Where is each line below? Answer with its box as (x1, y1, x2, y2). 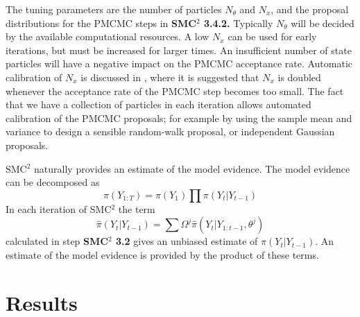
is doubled (277, 69, 321, 84)
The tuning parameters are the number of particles (6, 2, 222, 16)
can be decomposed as (6, 175, 100, 189)
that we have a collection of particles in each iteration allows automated (6, 97, 311, 112)
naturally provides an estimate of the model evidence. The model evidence (34, 161, 350, 175)
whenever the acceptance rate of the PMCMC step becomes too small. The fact (6, 83, 344, 98)
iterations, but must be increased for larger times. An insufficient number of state (6, 42, 352, 57)
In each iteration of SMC (6, 201, 112, 216)
